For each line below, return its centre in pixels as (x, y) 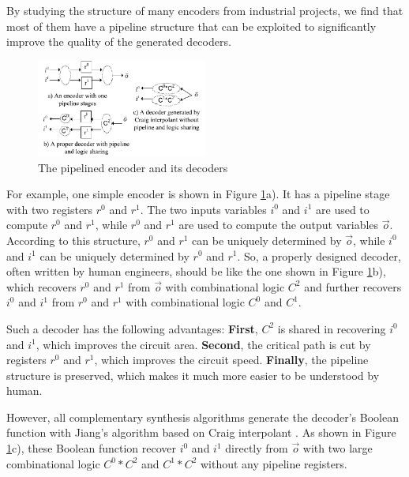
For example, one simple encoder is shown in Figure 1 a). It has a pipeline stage (198, 194)
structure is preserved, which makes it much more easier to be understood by (193, 375)
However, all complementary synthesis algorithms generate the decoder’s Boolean (203, 417)
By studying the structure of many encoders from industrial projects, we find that (205, 10)
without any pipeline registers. (274, 463)
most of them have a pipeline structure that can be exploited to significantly (191, 26)
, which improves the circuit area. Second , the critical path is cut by (203, 344)
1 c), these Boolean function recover (91, 448)
